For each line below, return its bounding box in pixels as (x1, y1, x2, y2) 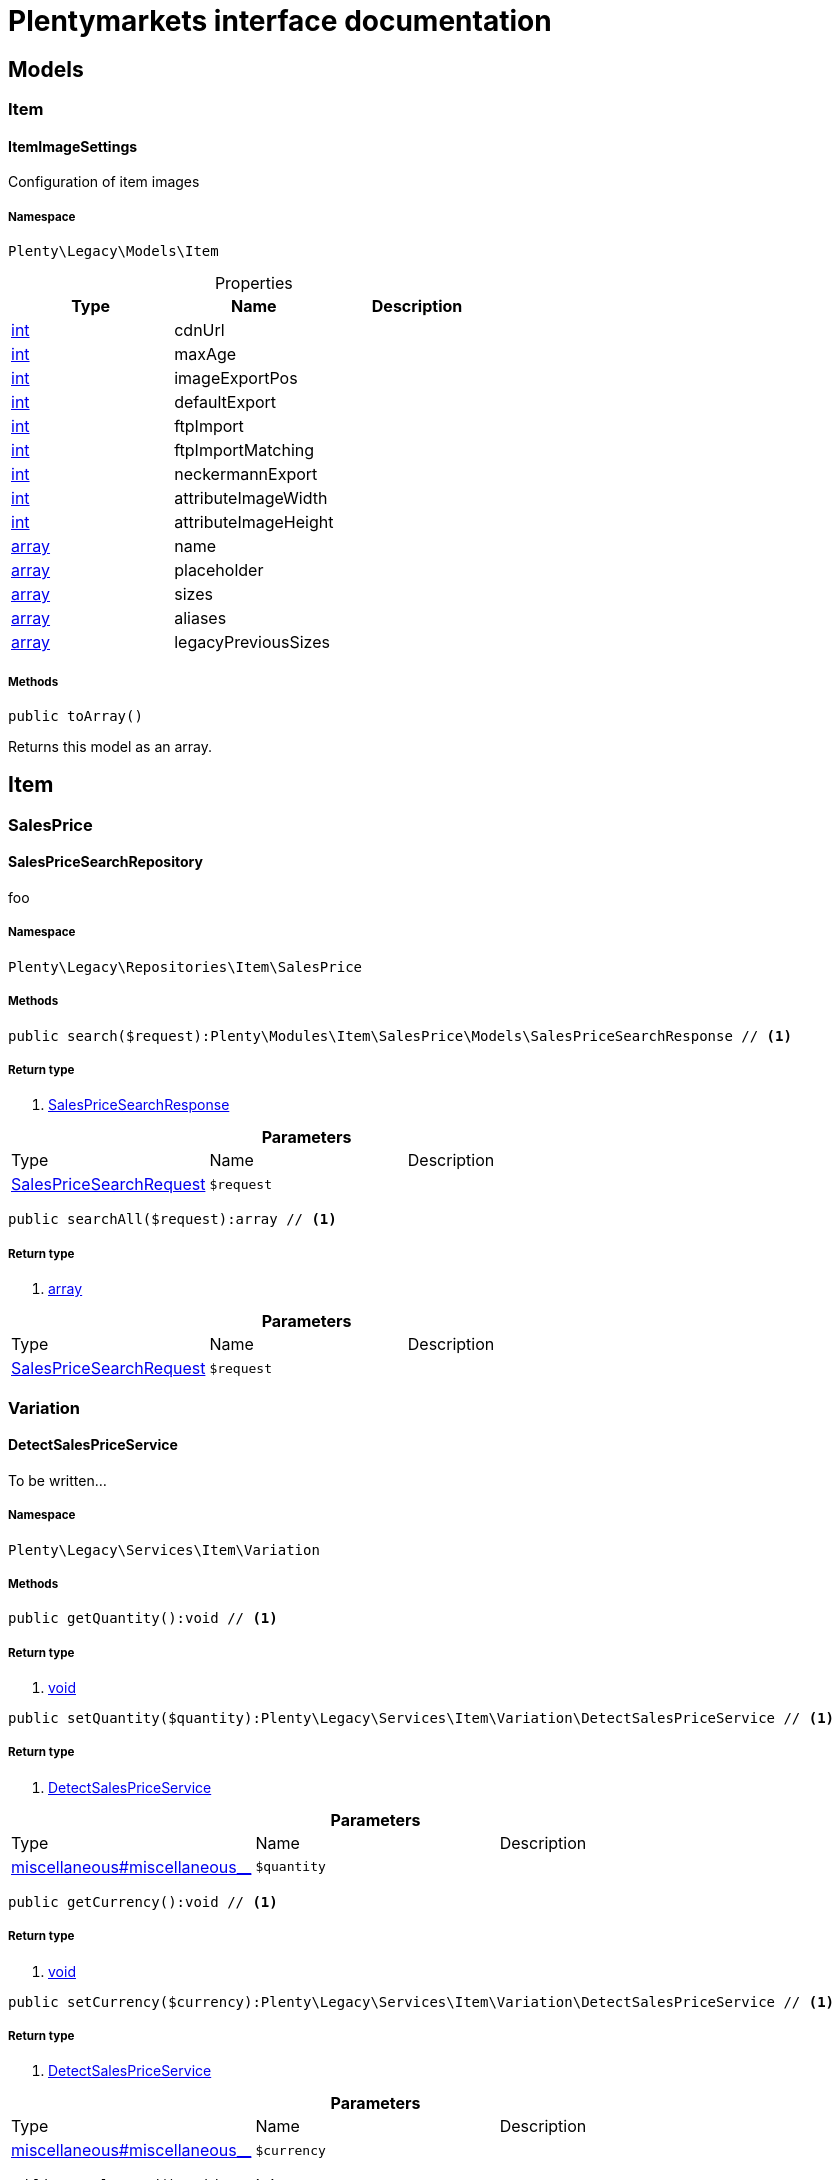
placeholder (174, 560, 264, 581)
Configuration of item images (8, 173, 200, 191)
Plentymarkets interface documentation (8, 4, 552, 38)
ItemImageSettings (8, 137, 138, 155)
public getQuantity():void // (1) (8, 1610, 278, 1627)
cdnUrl (174, 320, 225, 341)
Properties (214, 273, 293, 294)
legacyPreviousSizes (174, 632, 330, 653)
